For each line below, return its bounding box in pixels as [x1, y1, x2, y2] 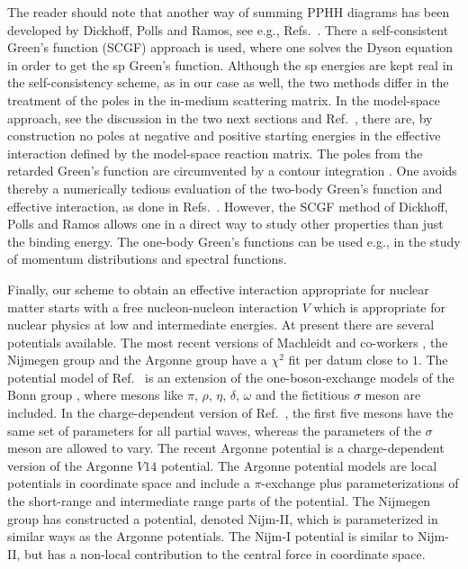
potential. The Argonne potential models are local [160, 456, 437, 474]
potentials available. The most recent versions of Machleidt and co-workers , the [7, 332, 448, 351]
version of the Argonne [7, 456, 133, 474]
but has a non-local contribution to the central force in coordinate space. [24, 544, 426, 563]
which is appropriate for [313, 297, 446, 316]
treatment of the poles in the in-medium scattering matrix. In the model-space [7, 90, 440, 109]
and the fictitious [255, 385, 350, 404]
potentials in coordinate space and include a [7, 474, 250, 492]
